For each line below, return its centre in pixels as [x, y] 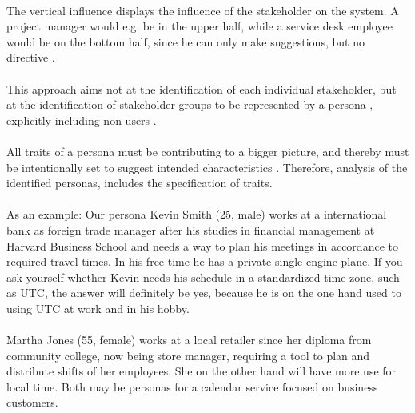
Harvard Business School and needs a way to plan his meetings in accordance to [202, 245]
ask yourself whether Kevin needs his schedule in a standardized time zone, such [203, 277]
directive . [31, 57]
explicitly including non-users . [82, 120]
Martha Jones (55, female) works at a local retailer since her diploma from [189, 340]
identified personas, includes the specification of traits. [140, 183]
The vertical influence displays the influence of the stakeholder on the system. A [203, 10]
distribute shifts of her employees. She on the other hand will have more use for [202, 371]
